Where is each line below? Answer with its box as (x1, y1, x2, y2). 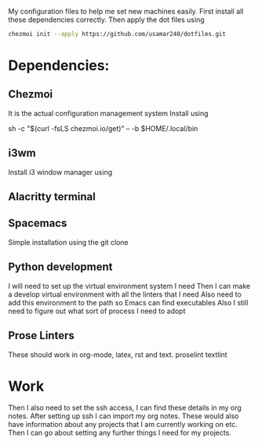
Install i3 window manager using (8, 167, 112, 177)
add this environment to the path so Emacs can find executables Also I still (8, 297, 249, 307)
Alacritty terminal (8, 190, 96, 203)
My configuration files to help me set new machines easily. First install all (8, 7, 244, 16)
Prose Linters (8, 329, 74, 342)
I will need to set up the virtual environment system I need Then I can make (8, 281, 251, 290)
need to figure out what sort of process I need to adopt (8, 306, 186, 316)
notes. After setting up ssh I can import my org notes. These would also (8, 411, 239, 421)
